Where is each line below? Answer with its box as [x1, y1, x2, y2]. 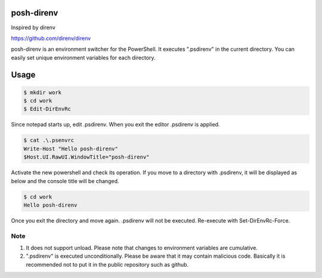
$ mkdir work [23, 89, 62, 95]
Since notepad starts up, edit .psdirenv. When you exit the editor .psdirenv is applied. [11, 121, 220, 128]
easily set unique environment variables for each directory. [11, 54, 156, 61]
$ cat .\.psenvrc [23, 137, 75, 144]
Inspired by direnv [11, 24, 56, 31]
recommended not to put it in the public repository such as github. [26, 261, 189, 268]
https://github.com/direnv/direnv [11, 35, 91, 42]
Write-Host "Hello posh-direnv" [23, 145, 119, 152]
